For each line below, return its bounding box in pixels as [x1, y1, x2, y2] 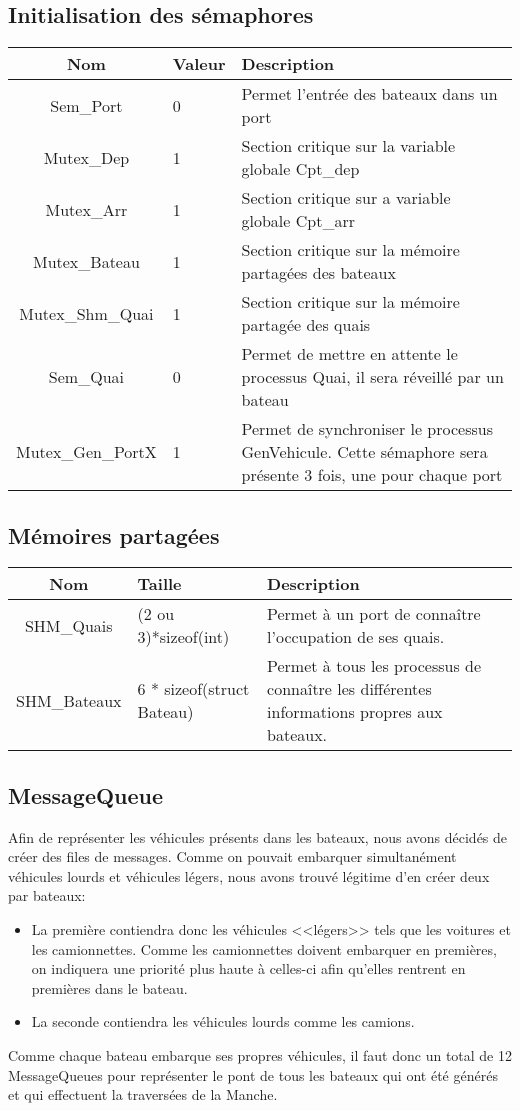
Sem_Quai [48, 365, 124, 389]
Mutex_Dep [43, 145, 130, 169]
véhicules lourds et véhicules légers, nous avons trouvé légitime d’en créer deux [8, 865, 490, 886]
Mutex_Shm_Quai [19, 301, 154, 325]
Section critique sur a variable [241, 186, 451, 210]
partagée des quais [241, 313, 371, 337]
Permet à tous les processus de [267, 654, 482, 678]
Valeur [172, 52, 226, 76]
